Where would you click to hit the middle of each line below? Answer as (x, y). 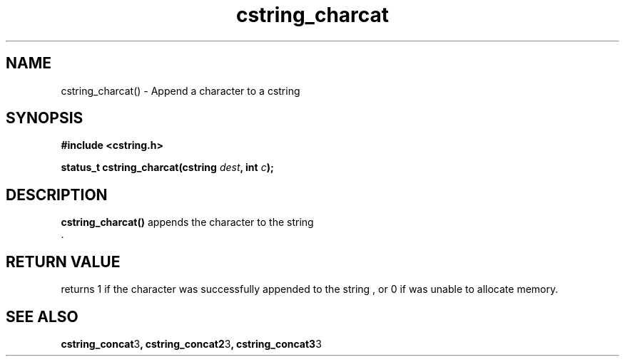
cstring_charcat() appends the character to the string (187, 222)
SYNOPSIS (45, 118)
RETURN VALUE (63, 262)
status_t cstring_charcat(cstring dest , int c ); (167, 167)
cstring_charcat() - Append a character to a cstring (181, 90)
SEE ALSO (42, 316)
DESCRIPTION (57, 195)
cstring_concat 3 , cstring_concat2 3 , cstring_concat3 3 (191, 343)
